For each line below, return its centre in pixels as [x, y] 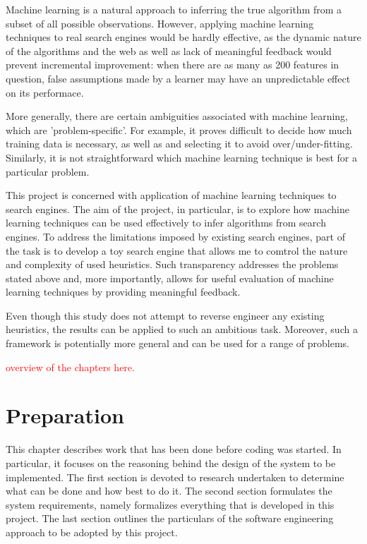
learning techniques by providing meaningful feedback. [123, 292]
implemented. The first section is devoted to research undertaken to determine [175, 477]
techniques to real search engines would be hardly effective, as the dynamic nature [183, 37]
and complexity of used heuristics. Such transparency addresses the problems [172, 264]
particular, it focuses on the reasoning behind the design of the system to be [171, 463]
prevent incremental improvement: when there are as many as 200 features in [173, 65]
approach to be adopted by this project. [92, 532]
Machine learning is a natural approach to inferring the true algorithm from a [174, 9]
